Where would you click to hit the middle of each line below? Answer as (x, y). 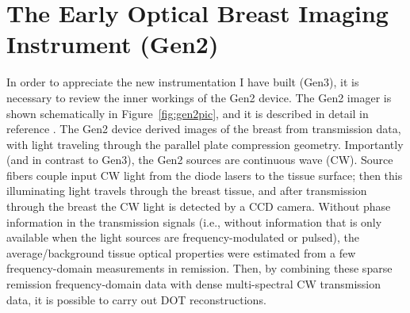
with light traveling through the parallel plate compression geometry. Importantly (205, 144)
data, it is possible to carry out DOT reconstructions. (136, 299)
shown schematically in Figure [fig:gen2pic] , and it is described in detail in (188, 113)
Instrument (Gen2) (113, 44)
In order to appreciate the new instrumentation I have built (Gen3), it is (183, 82)
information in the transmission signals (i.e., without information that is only (194, 221)
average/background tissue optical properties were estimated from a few (181, 252)
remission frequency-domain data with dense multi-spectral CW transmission (194, 284)
